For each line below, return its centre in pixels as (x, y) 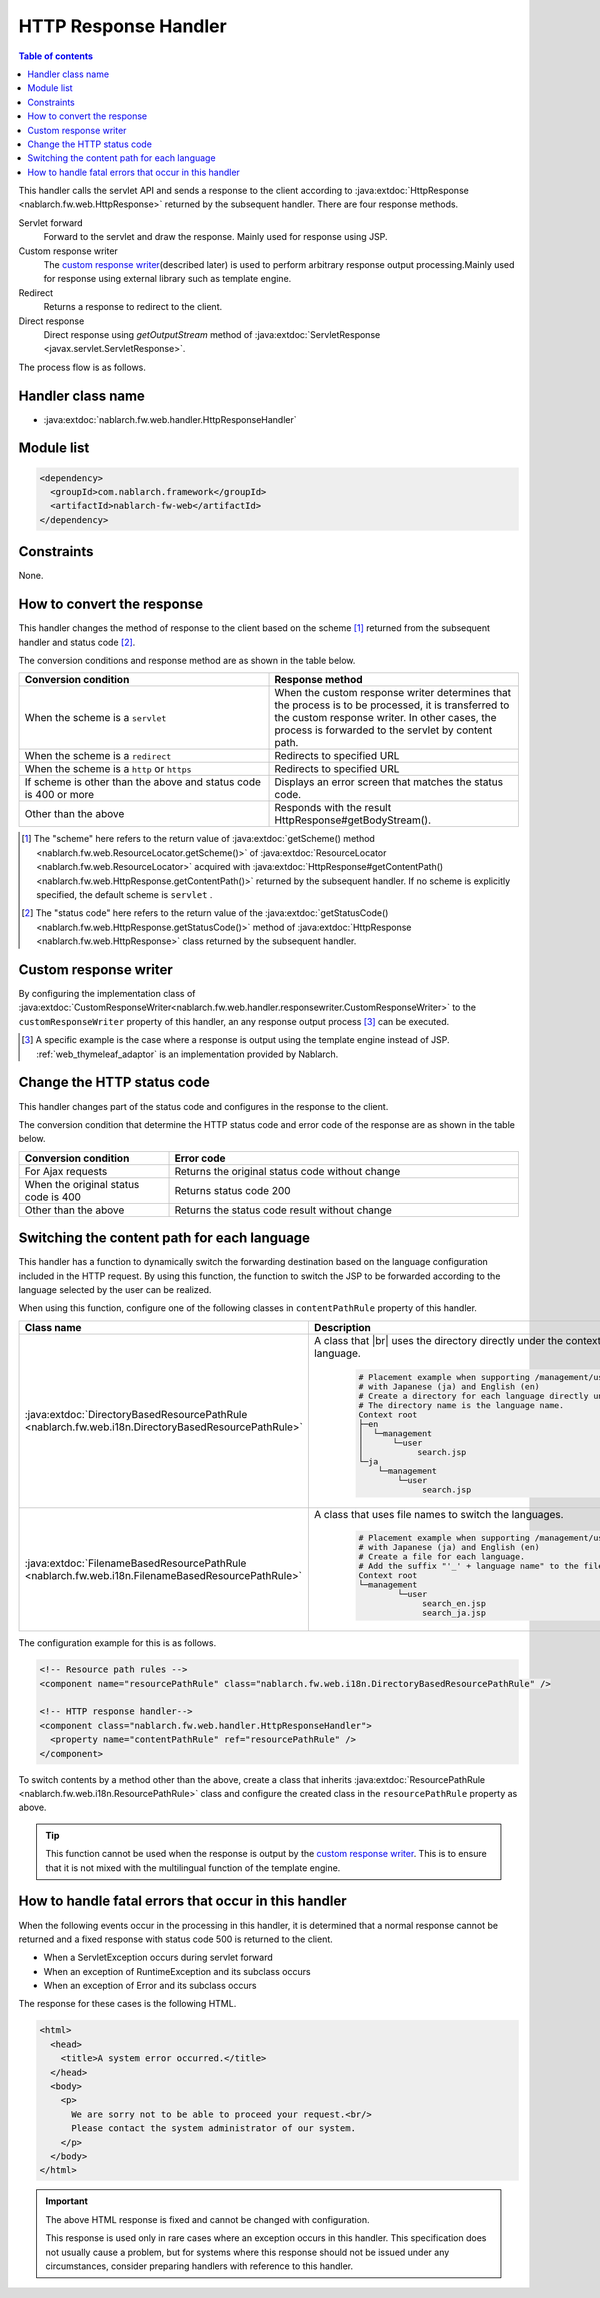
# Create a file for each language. (441, 1556)
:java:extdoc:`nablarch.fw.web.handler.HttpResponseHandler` (170, 419)
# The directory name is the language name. (461, 1405)
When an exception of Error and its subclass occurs (150, 1986)
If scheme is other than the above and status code (143, 782)
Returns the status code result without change (283, 1210)
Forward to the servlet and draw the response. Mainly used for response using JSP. (215, 237)
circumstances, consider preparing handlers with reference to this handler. (199, 2266)
